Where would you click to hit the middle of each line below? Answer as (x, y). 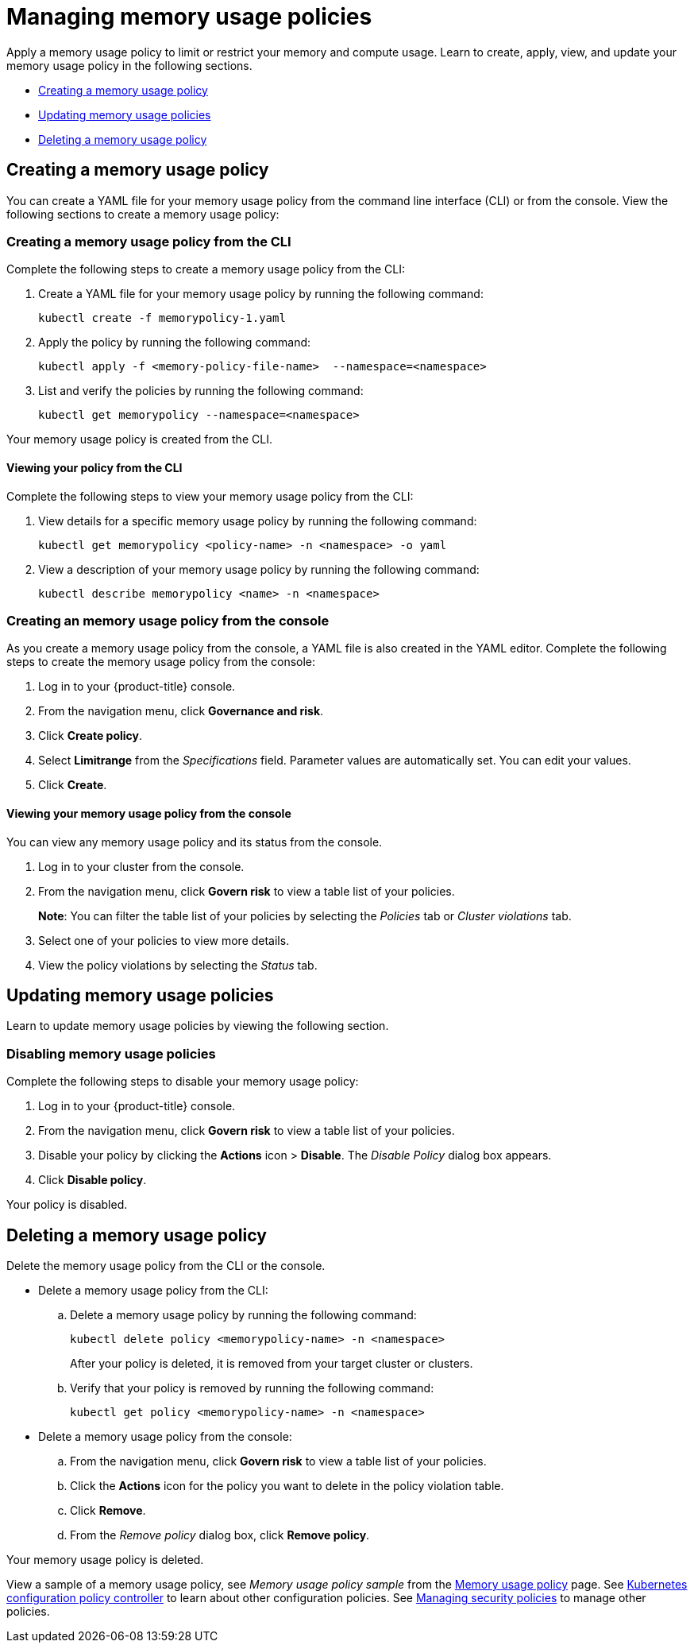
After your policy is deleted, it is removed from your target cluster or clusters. (272, 1363)
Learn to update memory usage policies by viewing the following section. (198, 1026)
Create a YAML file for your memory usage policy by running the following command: (261, 294)
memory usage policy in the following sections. (129, 65)
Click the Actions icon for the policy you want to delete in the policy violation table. (287, 1485)
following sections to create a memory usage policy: (143, 214)
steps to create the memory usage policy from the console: (161, 662)
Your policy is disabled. (67, 1205)
